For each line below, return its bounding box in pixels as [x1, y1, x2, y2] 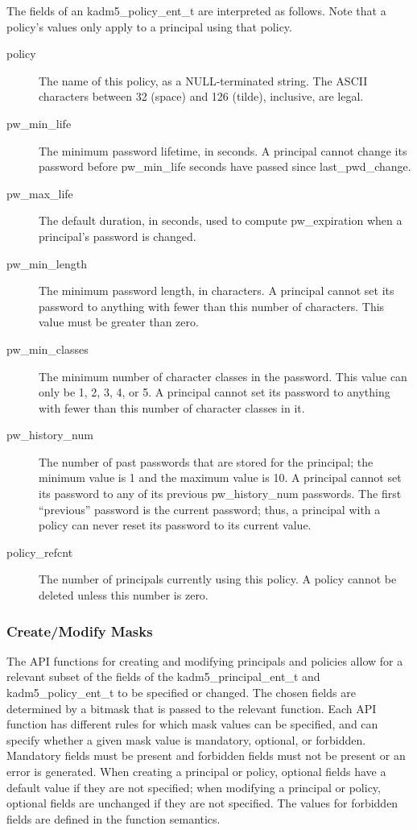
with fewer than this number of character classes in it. [39, 399, 305, 416]
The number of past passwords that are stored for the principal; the [39, 453, 374, 470]
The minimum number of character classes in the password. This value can [39, 367, 407, 384]
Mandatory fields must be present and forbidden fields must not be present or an [6, 747, 406, 764]
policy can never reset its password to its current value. [39, 517, 312, 533]
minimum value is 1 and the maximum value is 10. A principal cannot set [39, 469, 402, 486]
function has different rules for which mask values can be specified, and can [6, 716, 378, 732]
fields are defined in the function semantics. [6, 810, 221, 827]
